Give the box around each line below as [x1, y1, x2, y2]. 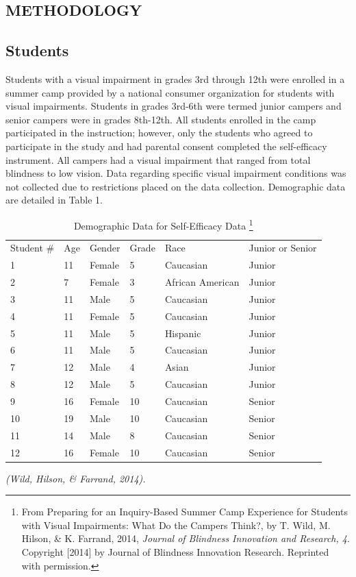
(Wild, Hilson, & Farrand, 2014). [5, 471, 146, 485]
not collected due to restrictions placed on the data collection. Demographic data [5, 179, 346, 193]
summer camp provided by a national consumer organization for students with [5, 85, 335, 99]
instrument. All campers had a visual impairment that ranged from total [5, 152, 311, 167]
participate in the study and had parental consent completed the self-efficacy [5, 138, 327, 153]
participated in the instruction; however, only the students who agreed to [5, 125, 313, 140]
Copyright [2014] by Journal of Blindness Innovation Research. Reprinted [21, 545, 329, 559]
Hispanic [164, 326, 201, 340]
